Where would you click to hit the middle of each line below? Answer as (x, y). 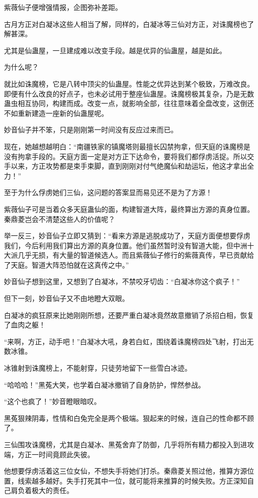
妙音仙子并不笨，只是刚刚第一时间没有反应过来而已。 (91, 130)
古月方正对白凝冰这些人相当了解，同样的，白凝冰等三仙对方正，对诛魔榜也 (126, 24)
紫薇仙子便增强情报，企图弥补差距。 (63, 7)
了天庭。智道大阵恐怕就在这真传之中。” (66, 264)
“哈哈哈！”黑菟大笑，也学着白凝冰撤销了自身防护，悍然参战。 (105, 384)
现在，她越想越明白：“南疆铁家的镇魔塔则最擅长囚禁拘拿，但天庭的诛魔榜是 (127, 146)
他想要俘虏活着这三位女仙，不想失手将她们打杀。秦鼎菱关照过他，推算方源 (126, 471)
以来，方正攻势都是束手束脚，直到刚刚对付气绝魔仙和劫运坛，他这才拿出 (129, 166)
